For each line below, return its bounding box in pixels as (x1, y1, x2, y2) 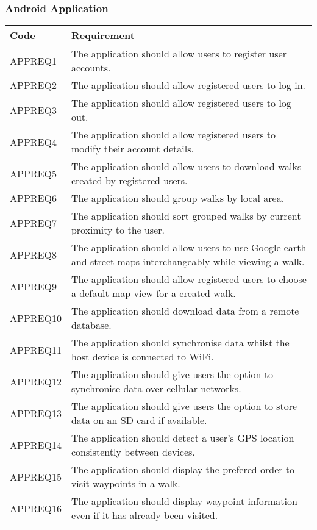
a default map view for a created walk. (71, 286, 236, 301)
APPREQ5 (10, 166, 57, 181)
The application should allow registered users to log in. (71, 78, 305, 93)
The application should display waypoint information (71, 494, 297, 509)
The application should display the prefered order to (71, 462, 295, 477)
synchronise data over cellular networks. (71, 381, 241, 396)
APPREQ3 (10, 102, 57, 117)
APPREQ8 (10, 247, 57, 262)
